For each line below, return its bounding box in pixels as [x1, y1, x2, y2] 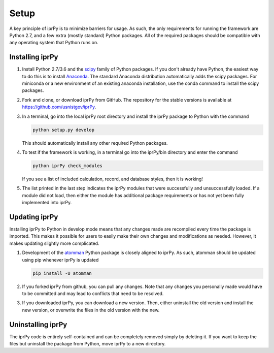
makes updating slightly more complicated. [9, 240, 99, 246]
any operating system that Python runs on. [9, 40, 98, 46]
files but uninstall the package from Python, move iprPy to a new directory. [9, 340, 166, 346]
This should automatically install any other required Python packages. [22, 140, 168, 146]
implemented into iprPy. [22, 200, 72, 206]
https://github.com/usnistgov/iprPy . [22, 104, 96, 110]
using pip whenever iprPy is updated [22, 256, 99, 263]
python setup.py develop [32, 127, 95, 133]
